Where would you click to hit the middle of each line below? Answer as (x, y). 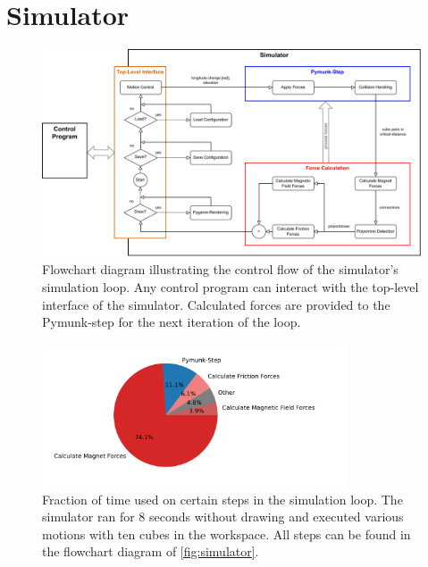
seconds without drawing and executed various (276, 517)
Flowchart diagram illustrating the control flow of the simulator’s (220, 269)
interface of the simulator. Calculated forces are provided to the (216, 304)
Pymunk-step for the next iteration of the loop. (172, 322)
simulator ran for (88, 517)
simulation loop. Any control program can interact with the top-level (231, 287)
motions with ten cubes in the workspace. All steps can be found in (227, 534)
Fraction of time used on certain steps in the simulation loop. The (222, 499)
